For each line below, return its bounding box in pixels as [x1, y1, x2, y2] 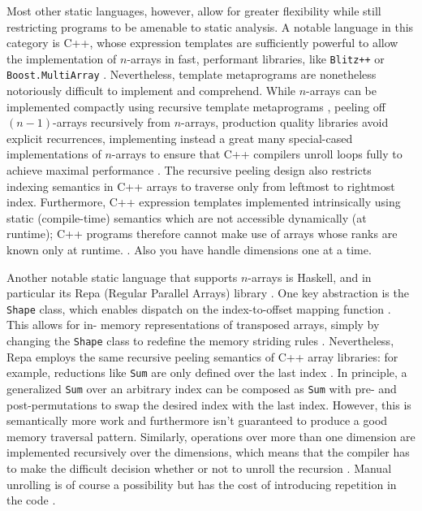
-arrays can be [306, 82, 377, 99]
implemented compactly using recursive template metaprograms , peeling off [6, 97, 386, 115]
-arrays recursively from [53, 114, 171, 131]
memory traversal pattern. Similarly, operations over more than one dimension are [6, 427, 416, 444]
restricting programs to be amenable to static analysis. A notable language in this [6, 18, 414, 35]
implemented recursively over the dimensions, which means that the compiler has [6, 444, 410, 461]
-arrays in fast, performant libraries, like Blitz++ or [127, 50, 385, 67]
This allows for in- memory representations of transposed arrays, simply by [6, 316, 380, 333]
